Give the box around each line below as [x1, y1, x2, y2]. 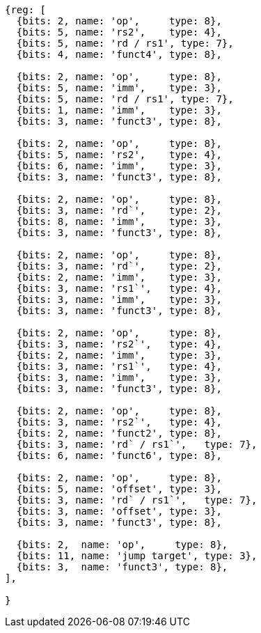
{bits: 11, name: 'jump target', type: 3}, [16, 550, 258, 561]
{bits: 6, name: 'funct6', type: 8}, [16, 450, 222, 461]
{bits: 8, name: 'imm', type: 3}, [16, 216, 222, 227]
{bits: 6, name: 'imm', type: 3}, [16, 160, 222, 171]
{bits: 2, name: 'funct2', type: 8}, [16, 428, 222, 439]
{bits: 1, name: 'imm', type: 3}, [16, 104, 222, 116]
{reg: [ [5, 4, 47, 15]
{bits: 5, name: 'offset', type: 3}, [16, 483, 222, 494]
